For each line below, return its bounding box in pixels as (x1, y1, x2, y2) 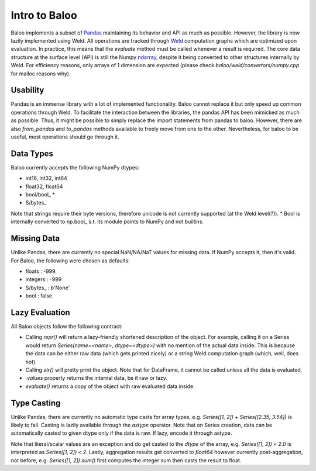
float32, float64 (25, 183, 63, 190)
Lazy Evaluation (11, 307, 70, 317)
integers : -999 (25, 276, 62, 283)
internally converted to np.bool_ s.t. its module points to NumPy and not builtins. (11, 218, 204, 225)
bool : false (25, 292, 53, 299)
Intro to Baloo (11, 9, 77, 22)
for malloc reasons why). (11, 70, 71, 77)
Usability (11, 85, 44, 95)
